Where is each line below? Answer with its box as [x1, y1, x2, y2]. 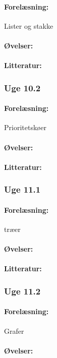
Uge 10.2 [4, 81, 41, 94]
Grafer [4, 325, 24, 336]
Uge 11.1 [4, 183, 41, 196]
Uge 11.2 [4, 284, 41, 297]
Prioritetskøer [4, 122, 47, 133]
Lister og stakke [4, 20, 53, 31]
